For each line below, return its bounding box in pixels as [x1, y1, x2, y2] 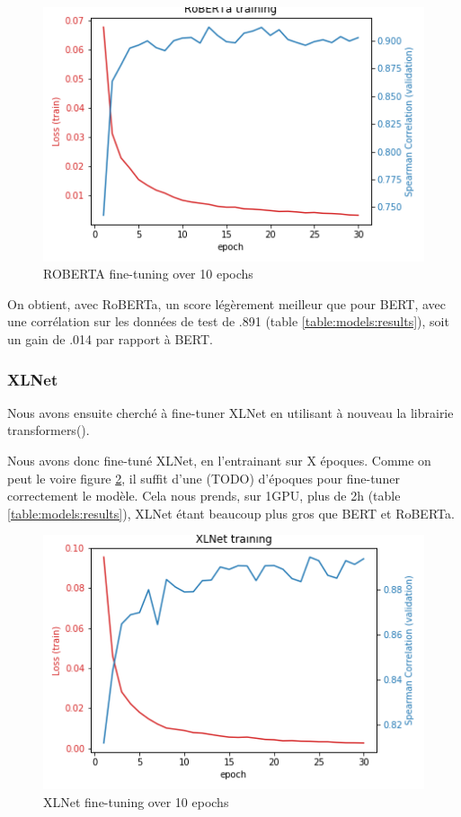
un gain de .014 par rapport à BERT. [7, 330, 214, 349]
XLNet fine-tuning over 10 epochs [43, 792, 229, 811]
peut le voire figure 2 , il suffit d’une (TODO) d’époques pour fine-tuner [7, 468, 400, 487]
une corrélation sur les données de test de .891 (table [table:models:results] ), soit [7, 312, 449, 331]
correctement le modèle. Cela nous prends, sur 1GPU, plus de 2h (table [7, 486, 401, 505]
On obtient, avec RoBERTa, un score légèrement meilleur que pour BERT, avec [7, 294, 447, 313]
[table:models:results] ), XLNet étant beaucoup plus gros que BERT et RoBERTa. [7, 503, 455, 522]
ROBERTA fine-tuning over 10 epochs [43, 264, 253, 283]
